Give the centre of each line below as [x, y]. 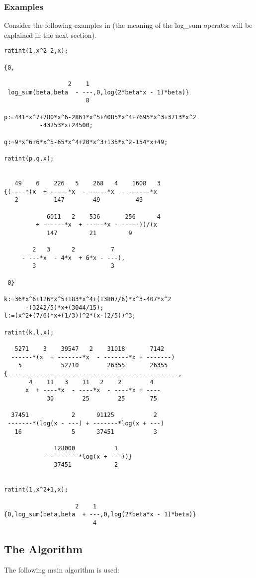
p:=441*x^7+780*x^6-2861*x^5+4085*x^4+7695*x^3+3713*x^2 [100, 117]
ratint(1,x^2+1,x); [36, 490]
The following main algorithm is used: [62, 569]
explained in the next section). [50, 35]
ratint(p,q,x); [29, 158]
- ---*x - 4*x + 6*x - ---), [73, 258]
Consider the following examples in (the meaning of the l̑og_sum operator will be [128, 25]
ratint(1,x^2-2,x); [36, 51]
